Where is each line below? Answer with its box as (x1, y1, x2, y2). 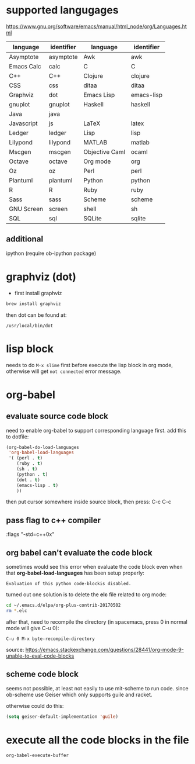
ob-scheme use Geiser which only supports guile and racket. (6, 691, 153, 698)
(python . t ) (16, 471, 48, 477)
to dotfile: (6, 433, 29, 440)
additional (6, 234, 44, 244)
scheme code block (6, 669, 79, 679)
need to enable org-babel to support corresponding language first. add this (6, 427, 187, 434)
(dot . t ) (16, 477, 41, 483)
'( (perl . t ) (8, 455, 43, 461)
